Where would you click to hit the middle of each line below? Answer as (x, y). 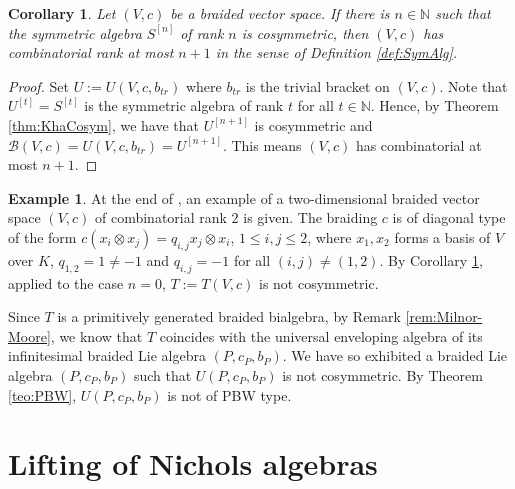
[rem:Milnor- (444, 316)
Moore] (29, 335)
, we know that (96, 335)
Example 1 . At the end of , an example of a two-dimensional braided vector (244, 197)
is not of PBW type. (229, 394)
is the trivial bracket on (317, 85)
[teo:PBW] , (42, 394)
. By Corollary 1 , (431, 259)
